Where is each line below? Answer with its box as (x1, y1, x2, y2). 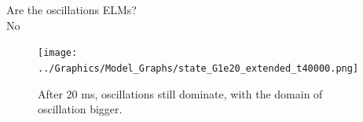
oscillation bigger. (38, 101, 123, 117)
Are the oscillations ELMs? (6, 2, 137, 17)
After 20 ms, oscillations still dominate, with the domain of (38, 85, 323, 102)
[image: (38, 47, 78, 59)
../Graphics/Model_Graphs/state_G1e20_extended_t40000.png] (38, 62, 359, 74)
